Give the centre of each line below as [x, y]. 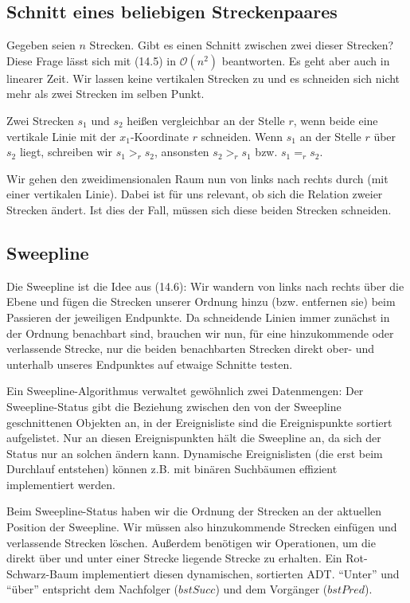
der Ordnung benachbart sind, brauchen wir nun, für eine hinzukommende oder [200, 333]
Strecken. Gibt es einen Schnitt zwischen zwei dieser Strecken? [242, 45]
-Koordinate [160, 136]
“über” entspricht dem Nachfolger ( [93, 589]
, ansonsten [182, 152]
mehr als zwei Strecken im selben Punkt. [105, 94]
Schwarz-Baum [43, 573]
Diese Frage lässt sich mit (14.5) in [92, 60]
